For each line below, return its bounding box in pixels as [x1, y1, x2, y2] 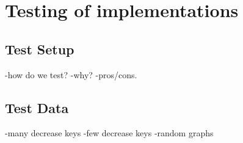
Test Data [5, 98, 69, 117]
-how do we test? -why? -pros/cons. [5, 68, 137, 81]
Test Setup [5, 39, 74, 58]
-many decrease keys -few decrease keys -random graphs [5, 127, 214, 139]
